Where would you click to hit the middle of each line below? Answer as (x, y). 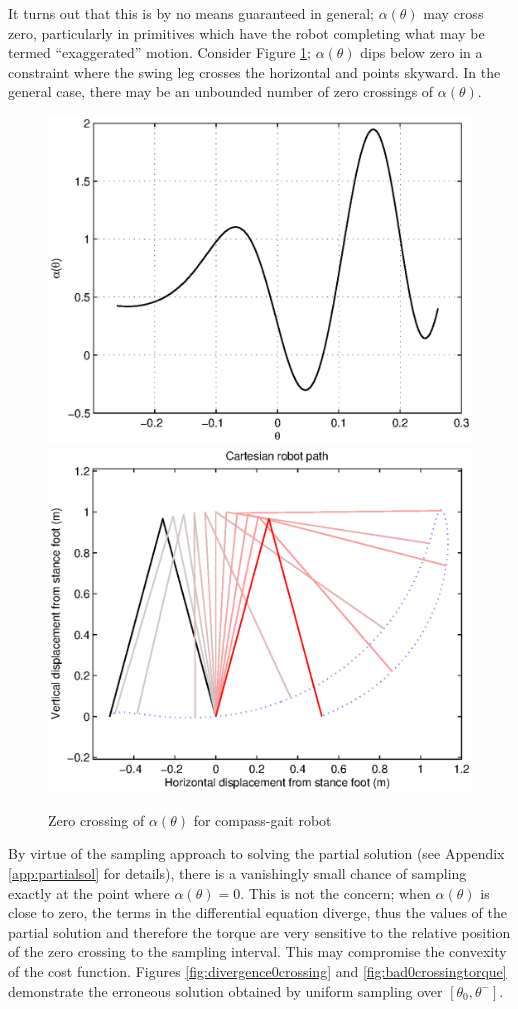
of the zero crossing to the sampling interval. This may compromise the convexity (257, 951)
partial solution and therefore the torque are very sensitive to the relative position (259, 931)
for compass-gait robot (262, 819)
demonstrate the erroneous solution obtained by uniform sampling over (225, 990)
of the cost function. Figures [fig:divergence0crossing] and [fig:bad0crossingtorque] (257, 970)
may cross (453, 13)
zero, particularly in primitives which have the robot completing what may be (246, 32)
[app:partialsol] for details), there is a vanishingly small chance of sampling (237, 872)
